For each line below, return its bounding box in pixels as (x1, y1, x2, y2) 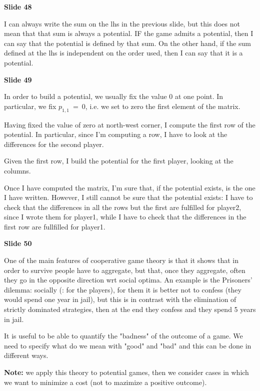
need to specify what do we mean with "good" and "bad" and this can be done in (4, 340, 251, 350)
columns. (4, 165, 31, 175)
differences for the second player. (4, 138, 104, 149)
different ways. (4, 350, 48, 360)
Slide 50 (4, 238, 32, 248)
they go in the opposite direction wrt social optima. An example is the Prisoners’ (4, 274, 252, 285)
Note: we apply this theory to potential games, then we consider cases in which (4, 367, 249, 377)
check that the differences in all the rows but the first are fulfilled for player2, (4, 201, 241, 212)
